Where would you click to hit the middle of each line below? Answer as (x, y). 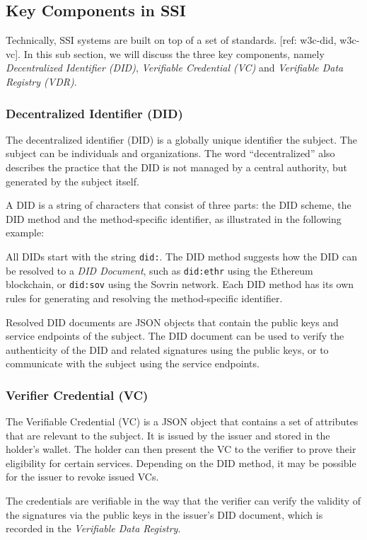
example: (25, 232)
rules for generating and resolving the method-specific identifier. (144, 298)
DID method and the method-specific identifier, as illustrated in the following (174, 218)
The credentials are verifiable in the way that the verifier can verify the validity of (183, 501)
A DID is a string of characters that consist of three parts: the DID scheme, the (179, 205)
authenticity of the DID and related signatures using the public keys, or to (167, 349)
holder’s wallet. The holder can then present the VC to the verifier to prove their (181, 449)
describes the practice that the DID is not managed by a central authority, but (176, 167)
